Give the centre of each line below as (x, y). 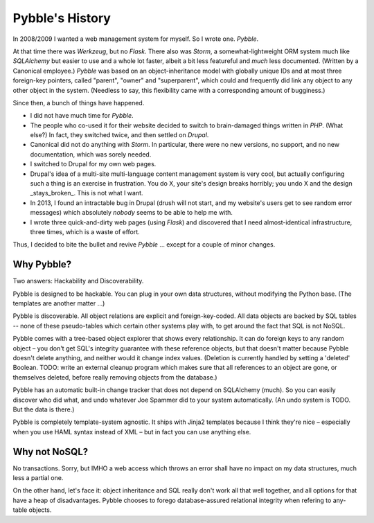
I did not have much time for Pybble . (82, 116)
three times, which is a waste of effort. (85, 231)
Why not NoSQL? (51, 451)
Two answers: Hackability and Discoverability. (78, 281)
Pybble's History (62, 18)
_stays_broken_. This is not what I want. (87, 193)
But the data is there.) (44, 409)
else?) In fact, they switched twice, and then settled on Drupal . (119, 135)
